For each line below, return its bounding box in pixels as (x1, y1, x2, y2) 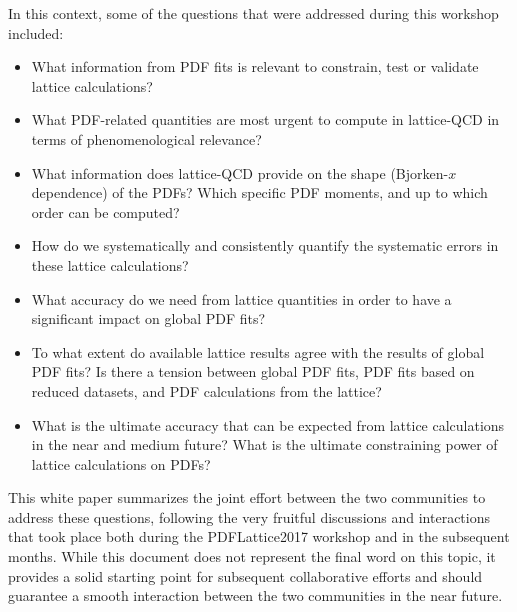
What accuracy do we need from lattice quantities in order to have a (31, 288, 452, 309)
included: (8, 22, 64, 43)
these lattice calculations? (31, 254, 189, 275)
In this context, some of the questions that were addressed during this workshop (8, 3, 499, 23)
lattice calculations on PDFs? (31, 453, 211, 474)
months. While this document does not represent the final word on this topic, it (8, 546, 496, 567)
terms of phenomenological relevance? (31, 128, 262, 149)
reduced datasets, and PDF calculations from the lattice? (31, 380, 382, 401)
